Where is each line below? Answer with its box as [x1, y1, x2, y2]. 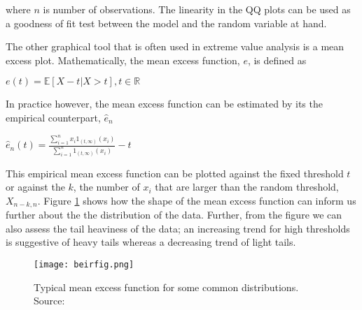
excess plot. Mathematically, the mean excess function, [6, 52, 240, 67]
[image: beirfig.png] [34, 260, 134, 270]
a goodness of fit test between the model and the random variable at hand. [6, 15, 327, 30]
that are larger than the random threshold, [155, 179, 339, 194]
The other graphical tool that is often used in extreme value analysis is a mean [6, 39, 344, 54]
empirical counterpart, [6, 110, 101, 124]
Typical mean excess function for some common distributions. [34, 279, 299, 294]
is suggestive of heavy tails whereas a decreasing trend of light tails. [6, 235, 296, 249]
